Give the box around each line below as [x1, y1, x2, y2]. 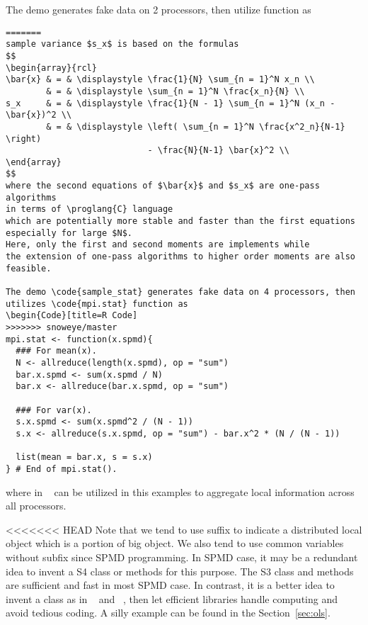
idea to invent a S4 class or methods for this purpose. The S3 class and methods [6, 563, 354, 578]
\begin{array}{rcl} [6, 62, 97, 73]
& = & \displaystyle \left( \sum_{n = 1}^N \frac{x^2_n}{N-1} [46, 121, 345, 132]
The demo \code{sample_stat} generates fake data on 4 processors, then [6, 287, 355, 298]
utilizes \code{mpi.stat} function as [6, 298, 188, 309]
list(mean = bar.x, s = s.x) [16, 452, 153, 463]
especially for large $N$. [6, 227, 132, 238]
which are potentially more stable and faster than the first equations [6, 216, 355, 227]
